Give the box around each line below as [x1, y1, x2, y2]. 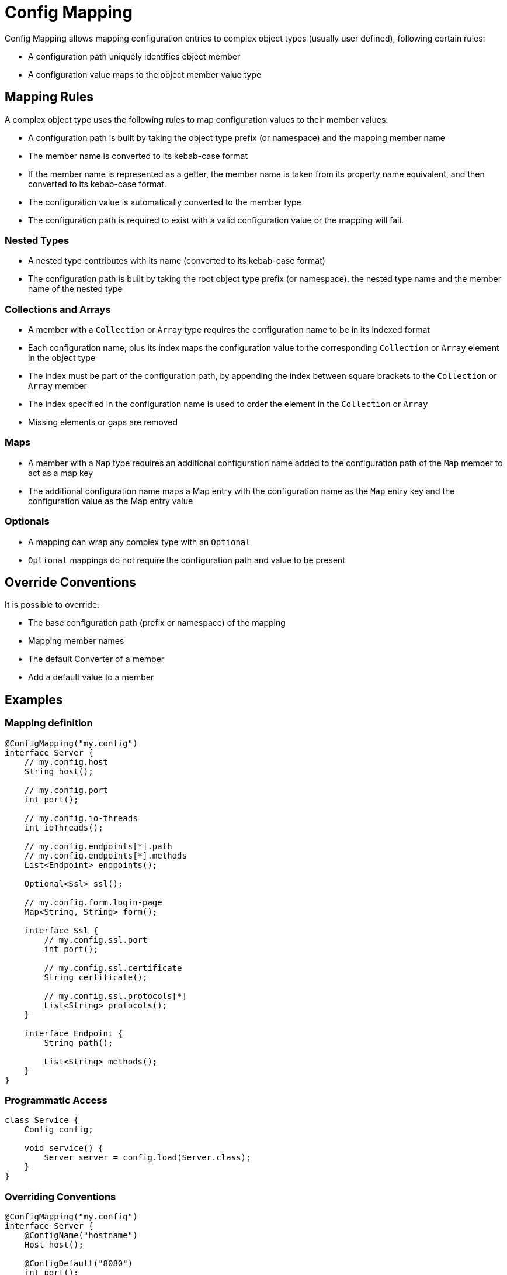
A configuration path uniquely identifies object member [28, 51, 241, 61]
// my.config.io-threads [24, 813, 138, 823]
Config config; [24, 1125, 93, 1135]
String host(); [24, 766, 93, 776]
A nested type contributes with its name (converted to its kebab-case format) [28, 256, 325, 266]
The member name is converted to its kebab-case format [28, 150, 248, 161]
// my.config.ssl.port [44, 935, 148, 945]
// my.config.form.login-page [24, 897, 162, 907]
